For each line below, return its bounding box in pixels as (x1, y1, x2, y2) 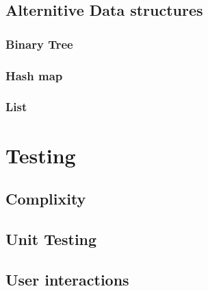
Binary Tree (5, 35, 73, 52)
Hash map (5, 67, 63, 84)
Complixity (5, 188, 86, 209)
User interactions (5, 268, 129, 290)
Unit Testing (5, 228, 97, 249)
